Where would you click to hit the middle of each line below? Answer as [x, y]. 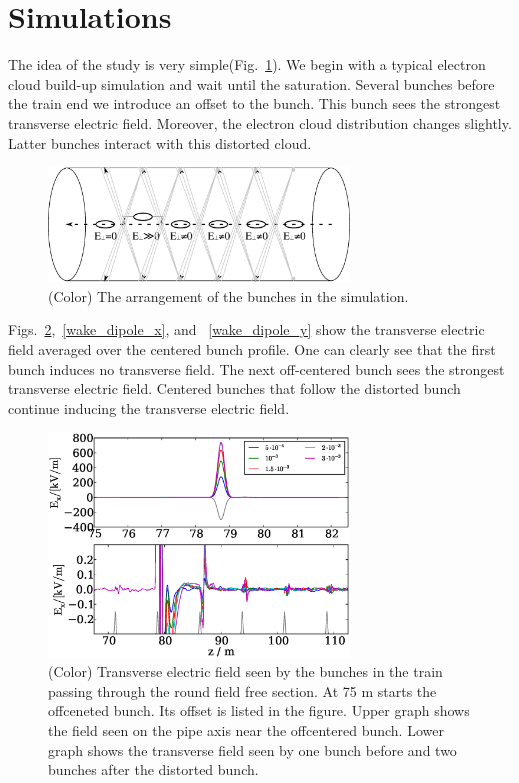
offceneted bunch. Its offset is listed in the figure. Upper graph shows [259, 710]
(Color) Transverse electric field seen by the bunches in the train [245, 671]
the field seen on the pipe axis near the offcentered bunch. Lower [246, 730]
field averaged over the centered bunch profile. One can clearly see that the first [252, 349]
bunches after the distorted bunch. [153, 769]
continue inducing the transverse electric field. [149, 407]
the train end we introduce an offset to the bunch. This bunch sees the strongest [254, 103]
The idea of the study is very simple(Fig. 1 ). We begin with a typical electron [247, 64]
